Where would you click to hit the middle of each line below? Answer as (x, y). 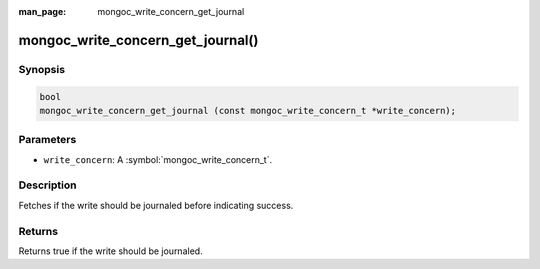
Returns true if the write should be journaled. (111, 251)
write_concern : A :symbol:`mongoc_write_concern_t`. (158, 159)
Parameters (47, 140)
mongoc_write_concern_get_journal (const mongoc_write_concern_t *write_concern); (248, 110)
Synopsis (41, 69)
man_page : (42, 11)
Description (47, 185)
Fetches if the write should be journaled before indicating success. (156, 205)
